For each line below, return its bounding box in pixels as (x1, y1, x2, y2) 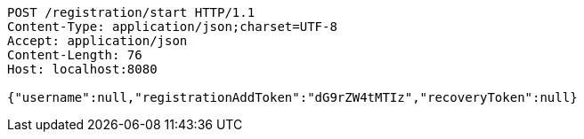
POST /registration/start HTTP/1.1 (7, 5, 255, 19)
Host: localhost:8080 (7, 62, 158, 76)
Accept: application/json (7, 34, 188, 48)
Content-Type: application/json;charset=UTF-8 (7, 19, 337, 34)
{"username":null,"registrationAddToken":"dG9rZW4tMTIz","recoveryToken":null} (7, 90, 578, 104)
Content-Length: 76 (7, 48, 142, 62)
